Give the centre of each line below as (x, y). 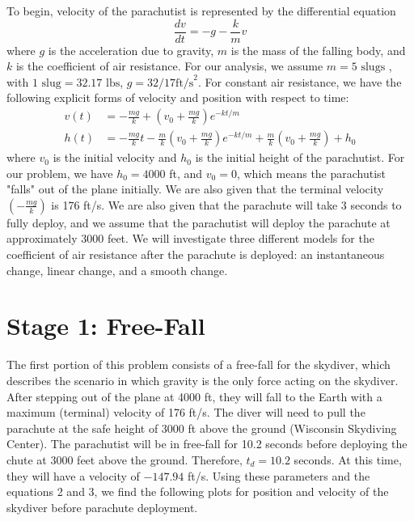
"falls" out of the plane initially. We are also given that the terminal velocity (195, 189)
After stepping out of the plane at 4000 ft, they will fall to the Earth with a (194, 396)
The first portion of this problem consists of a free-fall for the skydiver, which (199, 364)
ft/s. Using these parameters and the (279, 475)
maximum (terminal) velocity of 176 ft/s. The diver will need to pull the (186, 412)
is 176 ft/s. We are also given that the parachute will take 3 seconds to (226, 204)
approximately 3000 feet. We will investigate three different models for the (190, 238)
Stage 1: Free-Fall (106, 326)
